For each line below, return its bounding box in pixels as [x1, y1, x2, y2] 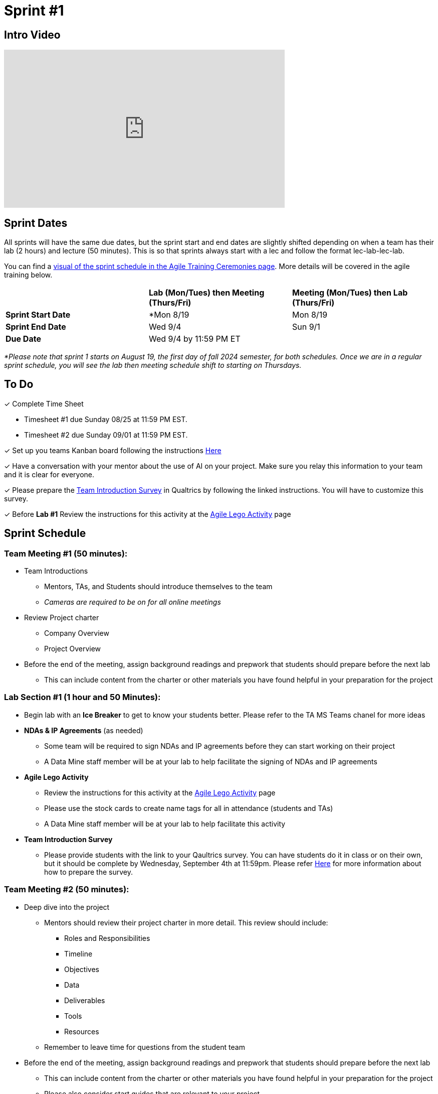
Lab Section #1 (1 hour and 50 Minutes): [4, 692, 161, 703]
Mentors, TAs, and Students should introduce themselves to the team [44, 582, 273, 591]
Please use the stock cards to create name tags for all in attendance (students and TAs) [44, 803, 333, 812]
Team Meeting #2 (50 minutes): [4, 884, 129, 895]
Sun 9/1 [292, 322, 320, 332]
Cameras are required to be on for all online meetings [44, 598, 221, 607]
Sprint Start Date [6, 310, 71, 320]
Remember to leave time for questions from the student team [44, 1042, 245, 1051]
